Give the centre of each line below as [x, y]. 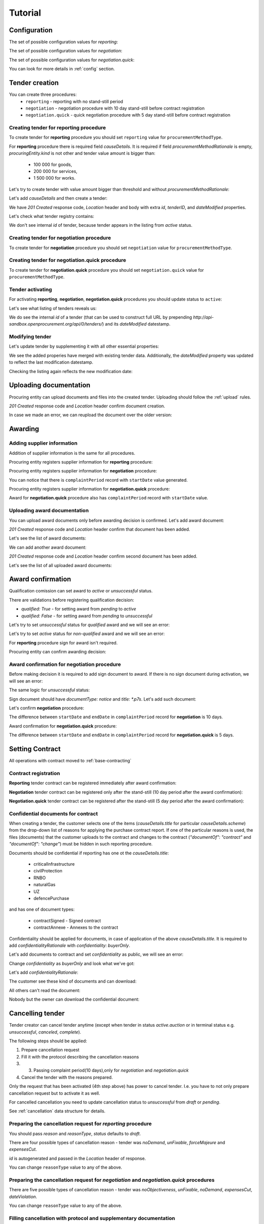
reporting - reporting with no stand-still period [74, 101]
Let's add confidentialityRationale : [44, 972]
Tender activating [31, 289]
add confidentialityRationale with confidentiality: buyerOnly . [70, 945]
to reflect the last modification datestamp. [51, 362]
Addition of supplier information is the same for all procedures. [72, 453]
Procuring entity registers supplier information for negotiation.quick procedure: [89, 489]
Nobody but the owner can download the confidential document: [74, 999]
